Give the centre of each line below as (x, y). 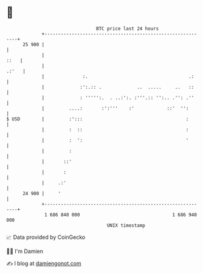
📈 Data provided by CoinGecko (46, 237)
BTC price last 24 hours (128, 29)
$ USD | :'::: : (98, 119)
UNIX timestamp (126, 225)
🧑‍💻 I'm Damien (25, 251)
